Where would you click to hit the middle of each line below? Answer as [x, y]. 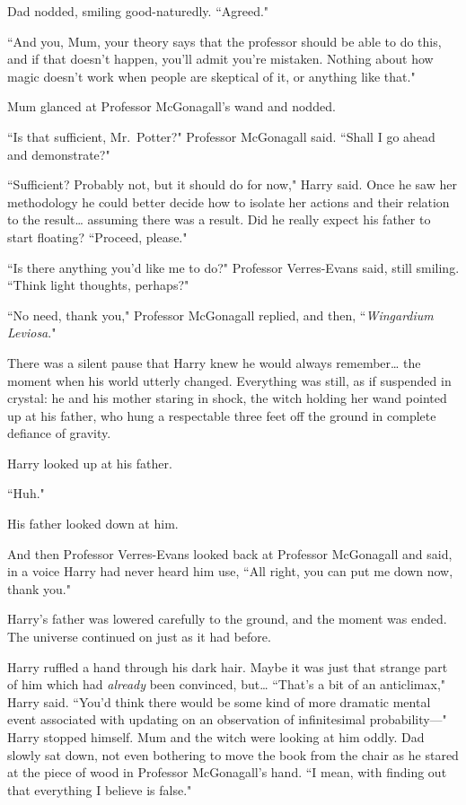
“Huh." [26, 493]
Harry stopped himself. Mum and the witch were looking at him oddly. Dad [216, 737]
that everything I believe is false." [100, 789]
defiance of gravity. [59, 433]
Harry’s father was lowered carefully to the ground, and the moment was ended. [227, 619]
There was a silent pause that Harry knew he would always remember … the [214, 362]
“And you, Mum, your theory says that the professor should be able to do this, [224, 41]
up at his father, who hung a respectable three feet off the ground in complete [222, 415]
